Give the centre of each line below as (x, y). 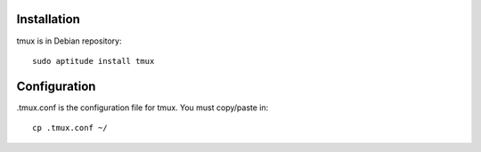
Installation (48, 19)
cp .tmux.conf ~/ (70, 128)
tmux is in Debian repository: (69, 41)
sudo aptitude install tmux (94, 61)
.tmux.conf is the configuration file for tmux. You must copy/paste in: (143, 108)
